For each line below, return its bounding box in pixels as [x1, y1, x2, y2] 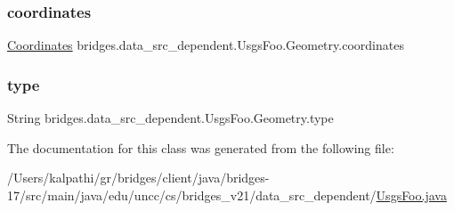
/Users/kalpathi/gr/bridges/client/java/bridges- [7, 168, 270, 187]
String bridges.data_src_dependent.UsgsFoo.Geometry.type [7, 109, 334, 127]
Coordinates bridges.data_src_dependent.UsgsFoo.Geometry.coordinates [7, 36, 404, 54]
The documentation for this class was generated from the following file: [7, 138, 394, 157]
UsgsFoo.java [376, 185, 447, 204]
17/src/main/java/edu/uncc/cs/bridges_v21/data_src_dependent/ [7, 185, 377, 204]
